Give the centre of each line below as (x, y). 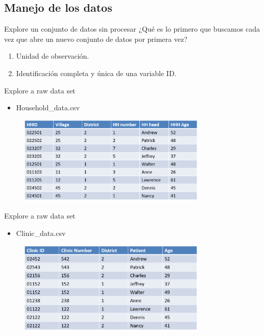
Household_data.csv (48, 107)
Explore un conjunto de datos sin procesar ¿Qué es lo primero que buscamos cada (132, 29)
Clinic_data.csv (41, 233)
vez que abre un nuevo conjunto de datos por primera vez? (96, 39)
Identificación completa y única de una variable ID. (96, 73)
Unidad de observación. (53, 56)
